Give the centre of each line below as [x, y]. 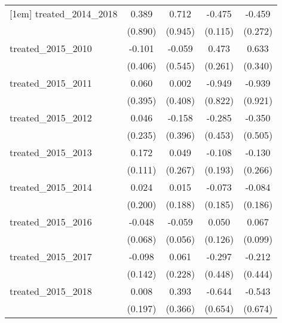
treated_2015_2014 [51, 187]
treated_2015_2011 [51, 83]
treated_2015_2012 [51, 118]
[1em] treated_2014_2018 [64, 13]
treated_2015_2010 [51, 48]
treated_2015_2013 [51, 152]
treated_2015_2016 [51, 222]
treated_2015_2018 [51, 291]
